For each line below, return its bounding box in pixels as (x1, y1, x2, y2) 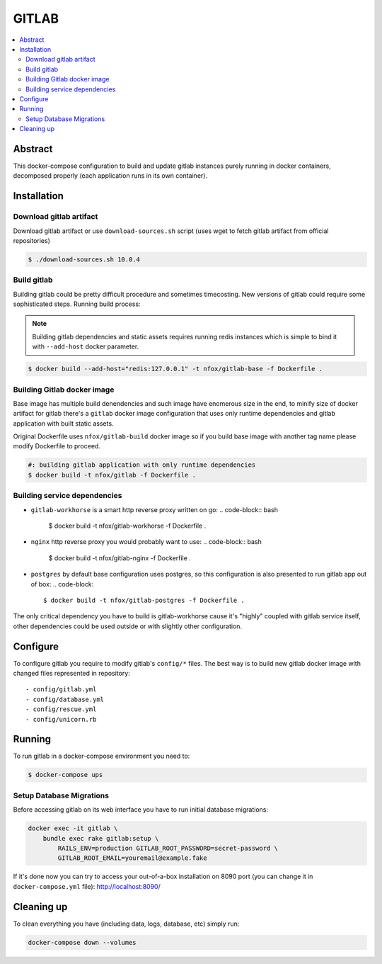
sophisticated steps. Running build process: (13, 300, 141, 308)
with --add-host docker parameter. (32, 342, 139, 351)
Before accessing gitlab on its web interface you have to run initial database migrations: (13, 805, 269, 814)
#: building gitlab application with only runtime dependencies (28, 461, 256, 469)
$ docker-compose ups (28, 771, 103, 779)
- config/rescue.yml (25, 705, 97, 713)
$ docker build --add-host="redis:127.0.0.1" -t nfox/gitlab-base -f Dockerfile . (28, 365, 323, 373)
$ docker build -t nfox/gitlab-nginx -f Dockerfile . (48, 553, 191, 562)
